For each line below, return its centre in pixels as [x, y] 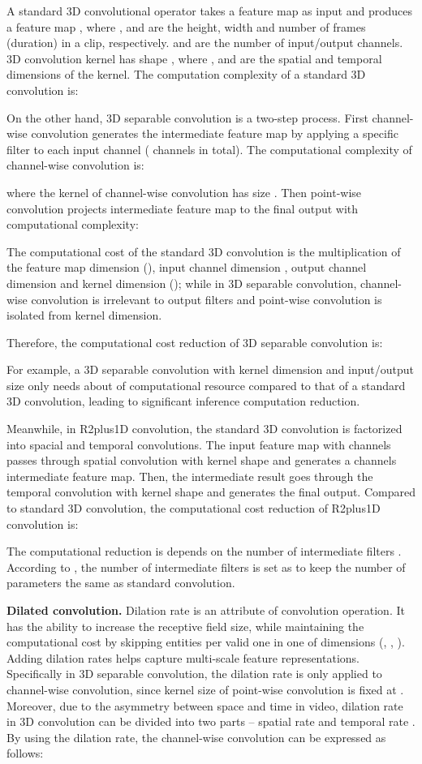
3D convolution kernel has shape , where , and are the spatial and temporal [194, 58]
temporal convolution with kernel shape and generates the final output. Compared [211, 492]
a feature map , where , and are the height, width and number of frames [186, 26]
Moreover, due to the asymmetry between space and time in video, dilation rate [205, 705]
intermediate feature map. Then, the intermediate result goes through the [190, 476]
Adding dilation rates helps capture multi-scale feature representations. [183, 657]
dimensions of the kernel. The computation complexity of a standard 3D [186, 74]
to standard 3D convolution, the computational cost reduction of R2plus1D [194, 508]
